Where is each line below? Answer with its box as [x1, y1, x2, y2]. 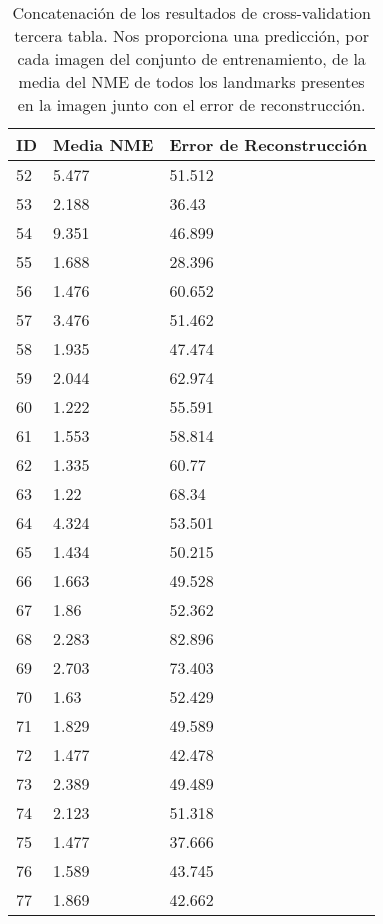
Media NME [53, 133, 154, 156]
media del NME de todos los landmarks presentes [18, 70, 365, 93]
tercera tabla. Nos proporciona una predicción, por [14, 24, 369, 47]
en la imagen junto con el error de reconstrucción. [17, 93, 366, 116]
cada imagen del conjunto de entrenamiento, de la [17, 47, 366, 70]
